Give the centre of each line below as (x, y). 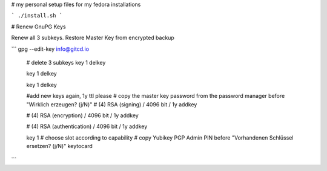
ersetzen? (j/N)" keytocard (60, 146)
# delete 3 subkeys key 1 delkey (66, 62)
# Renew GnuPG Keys (38, 27)
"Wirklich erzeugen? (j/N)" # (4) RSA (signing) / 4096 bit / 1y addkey (112, 104)
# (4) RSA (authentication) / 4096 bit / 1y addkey (87, 126)
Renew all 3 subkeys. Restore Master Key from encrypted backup (93, 38)
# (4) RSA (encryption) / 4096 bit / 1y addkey (82, 115)
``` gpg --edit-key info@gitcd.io (50, 49)
